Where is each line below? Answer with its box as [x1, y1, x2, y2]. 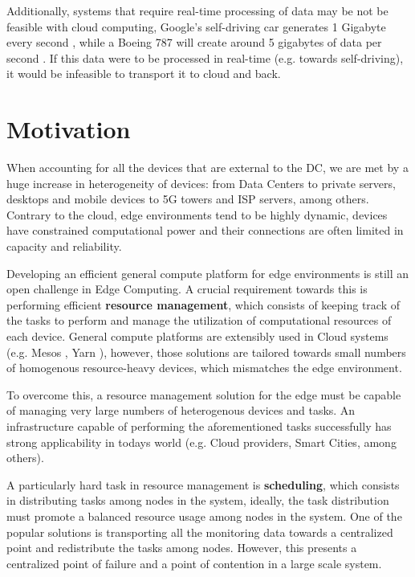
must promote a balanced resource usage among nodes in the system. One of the [6, 507, 402, 524]
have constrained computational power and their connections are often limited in [6, 222, 404, 239]
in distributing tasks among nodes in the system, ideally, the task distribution [6, 492, 389, 509]
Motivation [6, 113, 131, 145]
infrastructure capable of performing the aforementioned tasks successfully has [6, 418, 392, 434]
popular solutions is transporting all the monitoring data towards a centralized [6, 523, 393, 540]
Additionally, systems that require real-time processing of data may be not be [6, 2, 389, 18]
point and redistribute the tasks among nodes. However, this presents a [6, 539, 357, 556]
